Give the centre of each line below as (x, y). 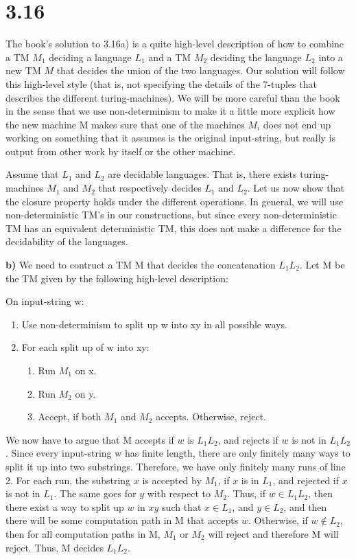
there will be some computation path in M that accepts (122, 520)
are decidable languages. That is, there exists (202, 174)
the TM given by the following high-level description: (117, 278)
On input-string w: (45, 301)
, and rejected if (306, 480)
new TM (23, 70)
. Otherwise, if (278, 520)
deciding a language (90, 57)
